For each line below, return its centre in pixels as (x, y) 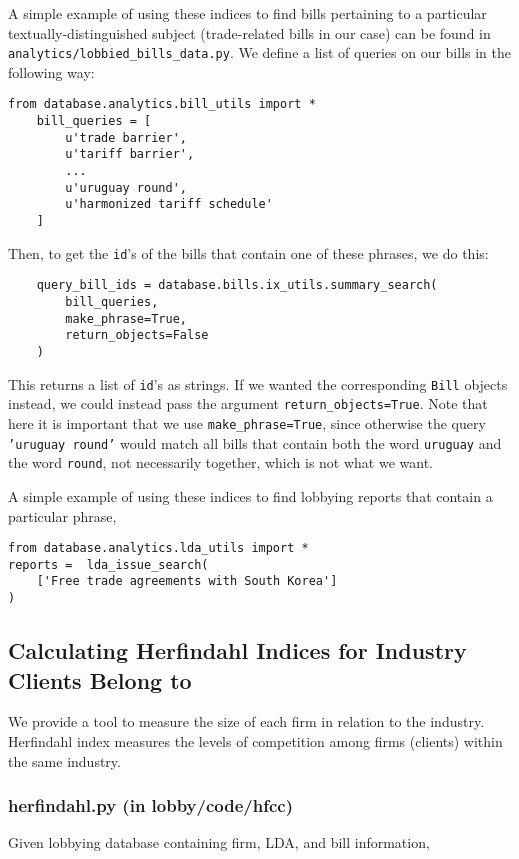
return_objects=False (137, 335)
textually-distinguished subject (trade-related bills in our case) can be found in (249, 32)
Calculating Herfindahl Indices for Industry (237, 650)
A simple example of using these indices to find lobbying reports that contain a (250, 495)
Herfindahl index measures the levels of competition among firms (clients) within (255, 740)
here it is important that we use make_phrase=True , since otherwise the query (247, 422)
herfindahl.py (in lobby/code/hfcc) (150, 805)
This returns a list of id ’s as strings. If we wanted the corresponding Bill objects (258, 383)
